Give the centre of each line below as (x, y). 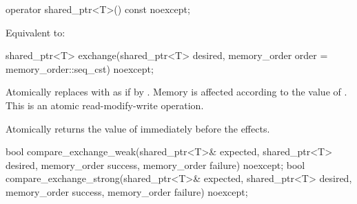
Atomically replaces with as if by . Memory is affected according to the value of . (176, 92)
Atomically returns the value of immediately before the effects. (138, 128)
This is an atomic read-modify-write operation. (105, 105)
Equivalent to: (35, 32)
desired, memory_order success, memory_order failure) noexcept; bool (155, 165)
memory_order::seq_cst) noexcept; (80, 68)
